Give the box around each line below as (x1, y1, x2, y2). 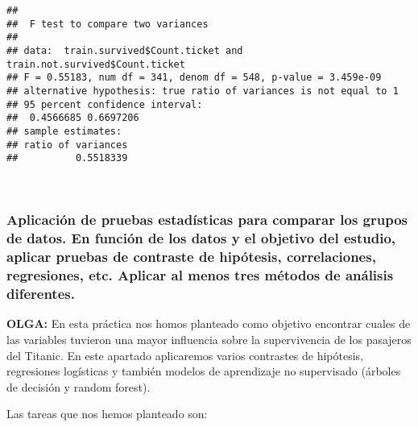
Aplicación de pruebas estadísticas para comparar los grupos (6, 209, 408, 230)
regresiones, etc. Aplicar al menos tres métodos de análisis (6, 265, 394, 285)
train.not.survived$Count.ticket (6, 58, 185, 70)
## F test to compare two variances (6, 18, 209, 30)
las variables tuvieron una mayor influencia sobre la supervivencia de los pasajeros (6, 330, 412, 347)
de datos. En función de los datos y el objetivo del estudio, (6, 228, 396, 248)
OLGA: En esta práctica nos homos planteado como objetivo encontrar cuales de (6, 315, 411, 332)
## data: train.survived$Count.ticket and (6, 44, 243, 56)
